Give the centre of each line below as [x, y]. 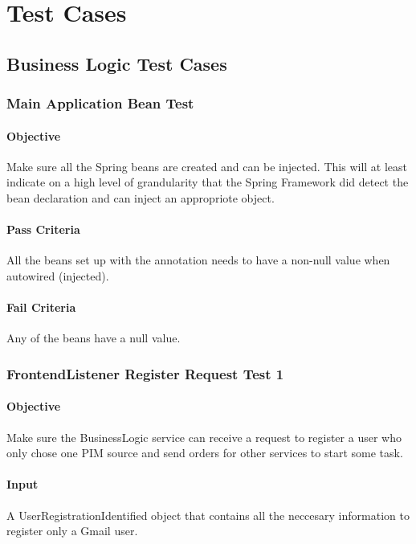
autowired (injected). [58, 275]
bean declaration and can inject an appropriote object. [141, 197]
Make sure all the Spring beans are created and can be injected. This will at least [207, 166]
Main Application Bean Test [100, 103]
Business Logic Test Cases [117, 63]
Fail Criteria [41, 307]
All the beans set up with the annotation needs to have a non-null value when [198, 260]
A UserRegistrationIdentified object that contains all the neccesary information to [208, 515]
